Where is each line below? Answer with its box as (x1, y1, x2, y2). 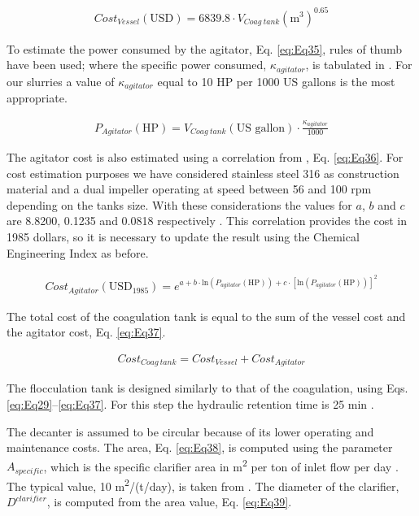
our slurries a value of (7, 72, 115, 89)
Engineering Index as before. (7, 244, 149, 261)
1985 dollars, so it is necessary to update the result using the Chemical (7, 228, 360, 245)
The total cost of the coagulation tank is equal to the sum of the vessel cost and (7, 307, 406, 324)
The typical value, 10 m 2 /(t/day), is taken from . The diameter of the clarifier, (7, 475, 399, 494)
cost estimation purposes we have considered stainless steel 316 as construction (7, 164, 399, 181)
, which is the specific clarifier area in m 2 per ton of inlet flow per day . (43, 455, 399, 475)
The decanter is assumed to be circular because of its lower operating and (7, 423, 374, 440)
